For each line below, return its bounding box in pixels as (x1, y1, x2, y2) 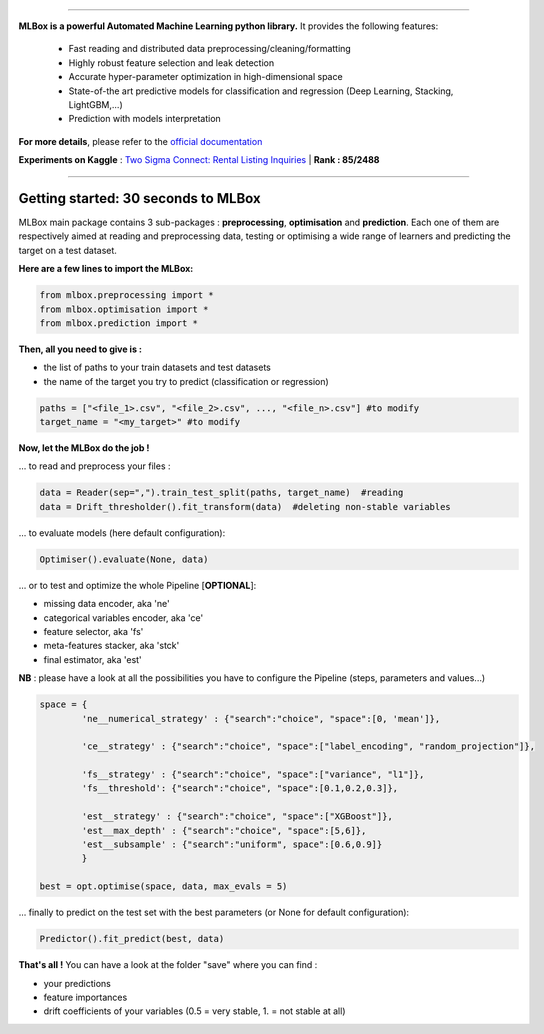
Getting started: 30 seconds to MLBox (18, 190, 261, 207)
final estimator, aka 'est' (43, 653, 142, 665)
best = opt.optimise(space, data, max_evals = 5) (39, 881, 288, 892)
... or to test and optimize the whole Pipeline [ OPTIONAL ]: (18, 579, 257, 591)
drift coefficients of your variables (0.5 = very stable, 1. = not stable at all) (43, 1005, 346, 1017)
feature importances (43, 991, 128, 1003)
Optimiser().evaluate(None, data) (39, 553, 209, 565)
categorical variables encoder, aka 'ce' (43, 611, 204, 624)
